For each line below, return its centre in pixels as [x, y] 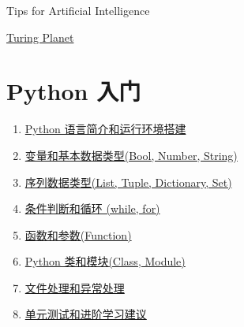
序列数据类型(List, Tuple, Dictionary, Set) [128, 182]
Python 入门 [74, 91]
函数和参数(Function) [78, 234]
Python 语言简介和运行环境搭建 [105, 129]
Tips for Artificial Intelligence [78, 10]
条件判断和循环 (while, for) [92, 208]
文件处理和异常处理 [75, 287]
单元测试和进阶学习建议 [86, 314]
